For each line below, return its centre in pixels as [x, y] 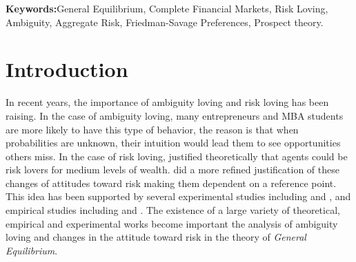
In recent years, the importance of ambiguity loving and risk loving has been [167, 102]
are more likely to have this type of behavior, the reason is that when [152, 129]
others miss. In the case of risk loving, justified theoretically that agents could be [177, 156]
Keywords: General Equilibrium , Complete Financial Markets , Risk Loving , [167, 8]
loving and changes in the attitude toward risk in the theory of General [156, 237]
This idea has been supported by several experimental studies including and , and [178, 196]
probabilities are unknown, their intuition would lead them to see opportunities [173, 143]
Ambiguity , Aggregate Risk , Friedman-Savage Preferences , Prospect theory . [165, 22]
